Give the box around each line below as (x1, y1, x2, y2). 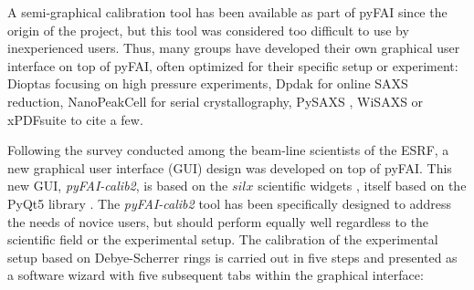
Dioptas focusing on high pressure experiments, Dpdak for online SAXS (7, 74, 408, 93)
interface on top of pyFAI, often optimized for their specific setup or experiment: (7, 56, 458, 75)
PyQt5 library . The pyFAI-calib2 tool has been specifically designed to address (7, 193, 451, 212)
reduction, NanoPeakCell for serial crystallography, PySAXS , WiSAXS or (7, 91, 424, 110)
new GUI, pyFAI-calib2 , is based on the (7, 176, 228, 195)
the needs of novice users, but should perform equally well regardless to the (7, 212, 429, 231)
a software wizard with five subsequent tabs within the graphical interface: (7, 265, 424, 285)
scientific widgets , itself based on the (258, 176, 467, 195)
